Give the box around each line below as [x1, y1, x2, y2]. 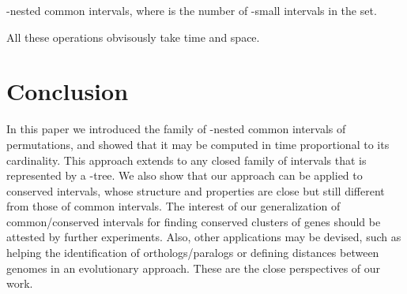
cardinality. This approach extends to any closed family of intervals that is [6, 151, 367, 168]
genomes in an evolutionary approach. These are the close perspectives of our [6, 259, 381, 276]
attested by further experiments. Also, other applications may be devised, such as [6, 229, 401, 245]
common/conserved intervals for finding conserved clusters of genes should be [6, 213, 381, 229]
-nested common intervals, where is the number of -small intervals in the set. [6, 2, 377, 18]
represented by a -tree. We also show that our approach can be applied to [6, 167, 363, 184]
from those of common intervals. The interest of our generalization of [6, 198, 341, 214]
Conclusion [6, 75, 129, 107]
